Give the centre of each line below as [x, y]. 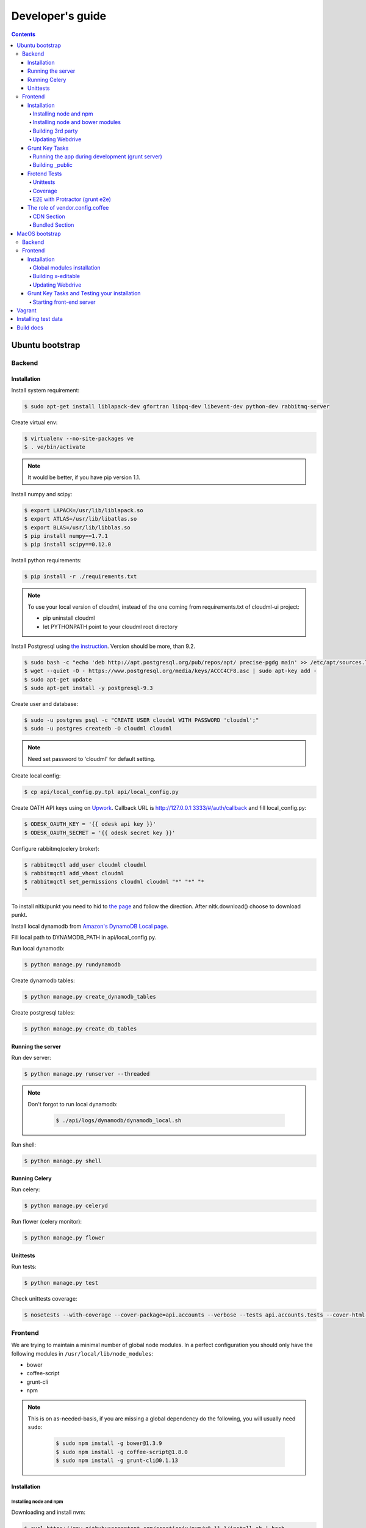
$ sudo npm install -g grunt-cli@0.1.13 [117, 1460]
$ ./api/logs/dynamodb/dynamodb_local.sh [119, 1120]
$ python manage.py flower [64, 1238]
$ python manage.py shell [63, 1161]
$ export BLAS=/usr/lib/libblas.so [77, 527]
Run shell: [24, 1144]
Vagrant [27, 310]
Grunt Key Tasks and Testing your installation [84, 293]
